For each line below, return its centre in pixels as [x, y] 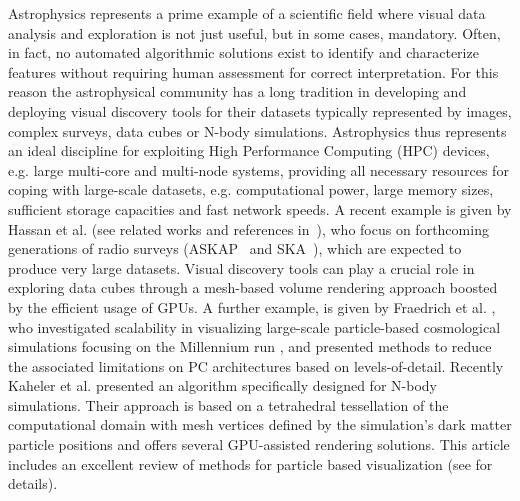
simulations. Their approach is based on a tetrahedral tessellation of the [228, 404]
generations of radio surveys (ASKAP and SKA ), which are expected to [235, 248]
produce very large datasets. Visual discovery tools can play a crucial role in [241, 267]
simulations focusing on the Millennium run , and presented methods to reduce [250, 346]
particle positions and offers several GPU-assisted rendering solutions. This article [259, 444]
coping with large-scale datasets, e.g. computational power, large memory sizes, [251, 189]
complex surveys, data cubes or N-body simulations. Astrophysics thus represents [257, 130]
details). [33, 483]
